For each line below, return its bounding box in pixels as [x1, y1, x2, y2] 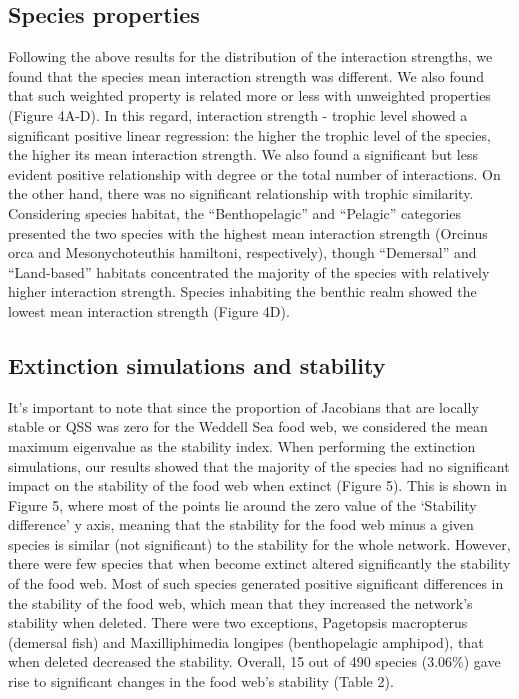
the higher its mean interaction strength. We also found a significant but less [8, 144, 478, 165]
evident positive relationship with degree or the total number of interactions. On [8, 163, 501, 184]
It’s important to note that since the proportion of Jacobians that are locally [8, 396, 479, 417]
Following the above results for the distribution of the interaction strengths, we [8, 46, 493, 67]
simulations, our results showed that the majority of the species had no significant [8, 455, 510, 476]
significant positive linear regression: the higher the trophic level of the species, [8, 124, 491, 145]
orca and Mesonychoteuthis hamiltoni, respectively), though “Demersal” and [8, 242, 477, 263]
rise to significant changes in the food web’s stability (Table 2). [8, 671, 394, 692]
